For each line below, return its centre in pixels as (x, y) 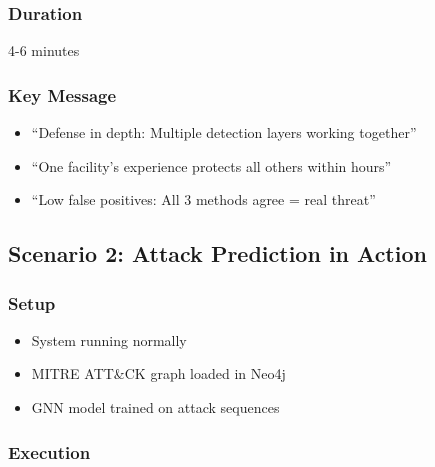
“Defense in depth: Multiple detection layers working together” (224, 132)
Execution (49, 451)
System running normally (109, 339)
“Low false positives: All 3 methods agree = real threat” (203, 199)
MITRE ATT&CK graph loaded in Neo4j (158, 373)
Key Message (62, 94)
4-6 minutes (44, 50)
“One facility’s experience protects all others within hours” (211, 165)
